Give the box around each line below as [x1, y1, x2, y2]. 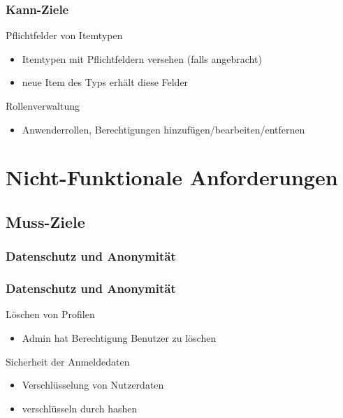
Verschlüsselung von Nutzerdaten [22, 377, 164, 392]
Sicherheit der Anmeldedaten [6, 354, 130, 368]
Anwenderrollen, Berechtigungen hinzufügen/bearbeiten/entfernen [22, 122, 305, 136]
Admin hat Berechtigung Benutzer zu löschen [22, 331, 217, 345]
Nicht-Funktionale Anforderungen [6, 163, 338, 192]
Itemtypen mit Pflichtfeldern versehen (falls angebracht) [22, 51, 262, 66]
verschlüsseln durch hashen [22, 401, 138, 415]
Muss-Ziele [6, 210, 85, 232]
